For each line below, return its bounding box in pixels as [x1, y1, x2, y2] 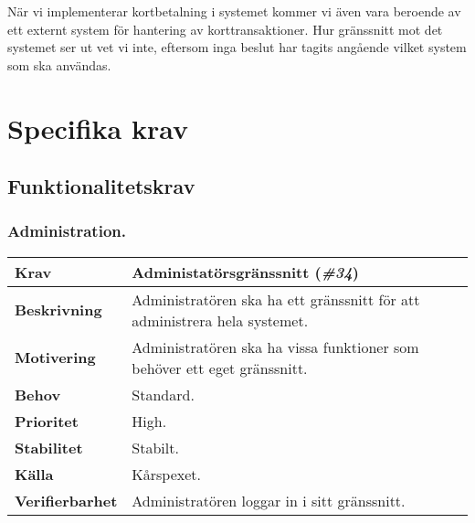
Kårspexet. [132, 463, 201, 485]
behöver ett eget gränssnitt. [132, 357, 308, 379]
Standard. [132, 383, 195, 405]
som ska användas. [7, 55, 111, 74]
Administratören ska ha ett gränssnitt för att [132, 288, 420, 310]
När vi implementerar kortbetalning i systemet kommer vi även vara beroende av [7, 2, 461, 20]
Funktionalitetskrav [7, 172, 195, 200]
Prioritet [15, 410, 79, 432]
